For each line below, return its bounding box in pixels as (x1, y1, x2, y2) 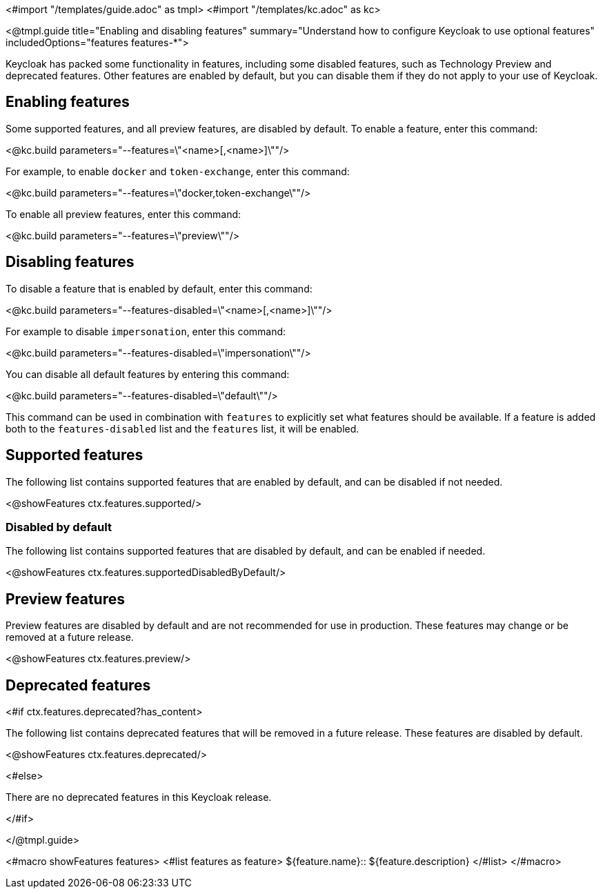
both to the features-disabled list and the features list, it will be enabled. (6, 422, 359, 435)
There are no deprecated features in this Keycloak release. (6, 791, 272, 803)
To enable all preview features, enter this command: (6, 208, 241, 220)
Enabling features (6, 93, 130, 111)
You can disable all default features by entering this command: (6, 368, 290, 380)
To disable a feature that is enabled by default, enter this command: (6, 282, 313, 295)
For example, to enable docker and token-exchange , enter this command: (6, 165, 350, 177)
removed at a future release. (6, 631, 134, 644)
